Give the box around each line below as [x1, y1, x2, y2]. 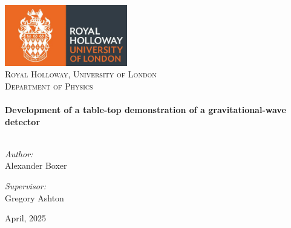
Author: [5, 147, 33, 160]
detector [5, 115, 41, 128]
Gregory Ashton [5, 191, 64, 204]
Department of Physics [5, 79, 93, 92]
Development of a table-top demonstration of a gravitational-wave [5, 103, 286, 116]
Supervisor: [5, 180, 46, 192]
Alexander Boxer [5, 159, 67, 172]
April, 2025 [5, 212, 47, 224]
